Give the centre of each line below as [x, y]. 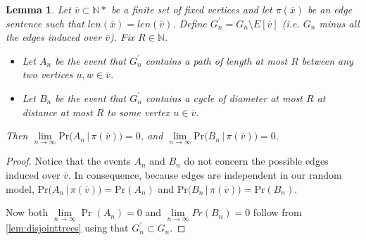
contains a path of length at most [216, 60]
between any [327, 60]
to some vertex [139, 112]
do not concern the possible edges [256, 161]
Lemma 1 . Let [38, 9]
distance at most [57, 112]
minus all [339, 23]
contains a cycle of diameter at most [224, 97]
